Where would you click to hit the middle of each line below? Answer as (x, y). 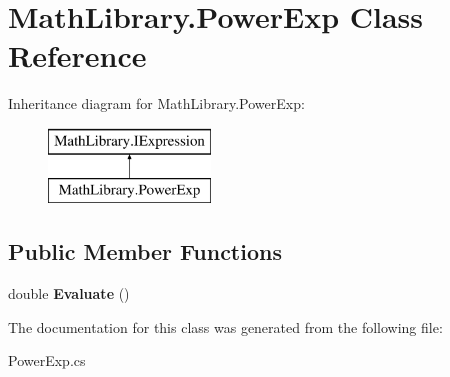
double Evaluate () (69, 293)
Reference (77, 55)
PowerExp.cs (47, 360)
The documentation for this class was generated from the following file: (225, 326)
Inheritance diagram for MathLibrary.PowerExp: (156, 103)
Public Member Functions (145, 251)
